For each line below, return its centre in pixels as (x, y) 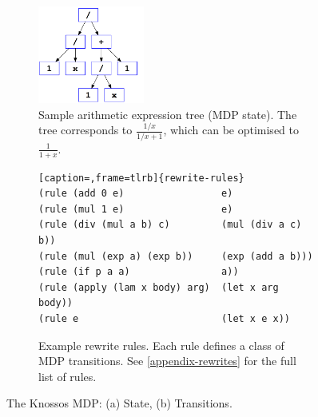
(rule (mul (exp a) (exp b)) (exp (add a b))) (176, 256)
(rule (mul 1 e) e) (136, 209)
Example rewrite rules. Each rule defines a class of (161, 345)
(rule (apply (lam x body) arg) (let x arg (159, 287)
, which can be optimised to (231, 130)
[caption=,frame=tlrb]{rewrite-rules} (141, 178)
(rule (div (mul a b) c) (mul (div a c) (170, 225)
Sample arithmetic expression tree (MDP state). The (168, 114)
